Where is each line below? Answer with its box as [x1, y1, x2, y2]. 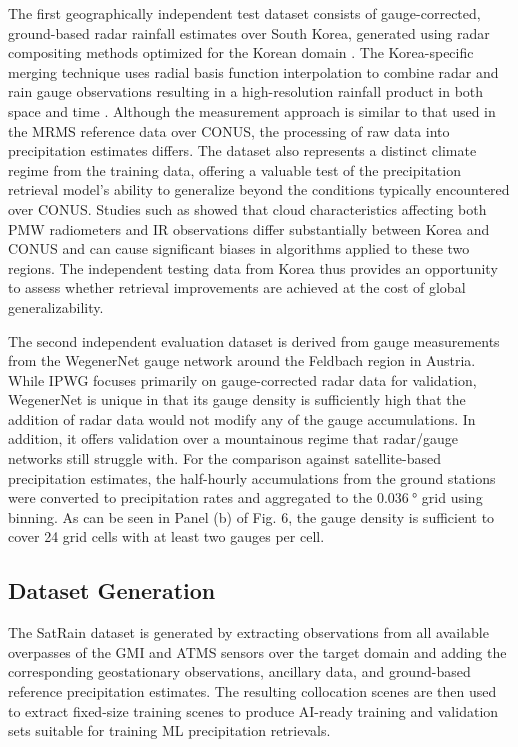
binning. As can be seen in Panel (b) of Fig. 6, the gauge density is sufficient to [8, 506, 495, 527]
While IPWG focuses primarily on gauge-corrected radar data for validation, [8, 369, 477, 390]
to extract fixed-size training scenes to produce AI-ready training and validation [8, 700, 499, 721]
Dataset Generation [8, 575, 216, 606]
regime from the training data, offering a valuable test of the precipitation [8, 159, 461, 180]
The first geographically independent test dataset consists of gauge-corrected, [8, 3, 481, 23]
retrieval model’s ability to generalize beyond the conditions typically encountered [8, 179, 510, 200]
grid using [421, 487, 483, 508]
